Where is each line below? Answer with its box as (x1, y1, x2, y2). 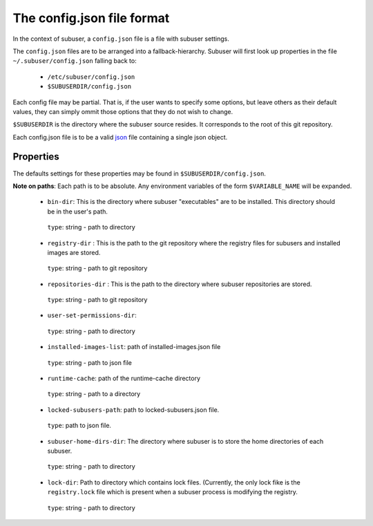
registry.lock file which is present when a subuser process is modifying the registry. (47, 488, 298, 496)
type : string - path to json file (47, 358, 133, 366)
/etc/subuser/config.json (47, 73, 135, 81)
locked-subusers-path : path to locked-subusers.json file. (47, 405, 220, 414)
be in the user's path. (47, 207, 108, 216)
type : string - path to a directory (47, 390, 141, 398)
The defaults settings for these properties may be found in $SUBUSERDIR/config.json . (12, 169, 266, 178)
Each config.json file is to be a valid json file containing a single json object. (12, 133, 228, 141)
